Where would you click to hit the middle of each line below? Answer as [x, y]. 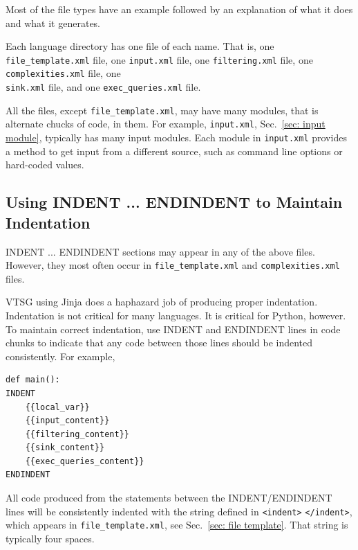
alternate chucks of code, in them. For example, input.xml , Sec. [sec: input [166, 124]
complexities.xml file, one [63, 73]
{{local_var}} [57, 407]
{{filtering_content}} [77, 434]
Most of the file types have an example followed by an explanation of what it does [179, 9]
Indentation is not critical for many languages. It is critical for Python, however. [176, 315]
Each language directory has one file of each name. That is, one [140, 46]
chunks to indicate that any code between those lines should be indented [159, 343]
